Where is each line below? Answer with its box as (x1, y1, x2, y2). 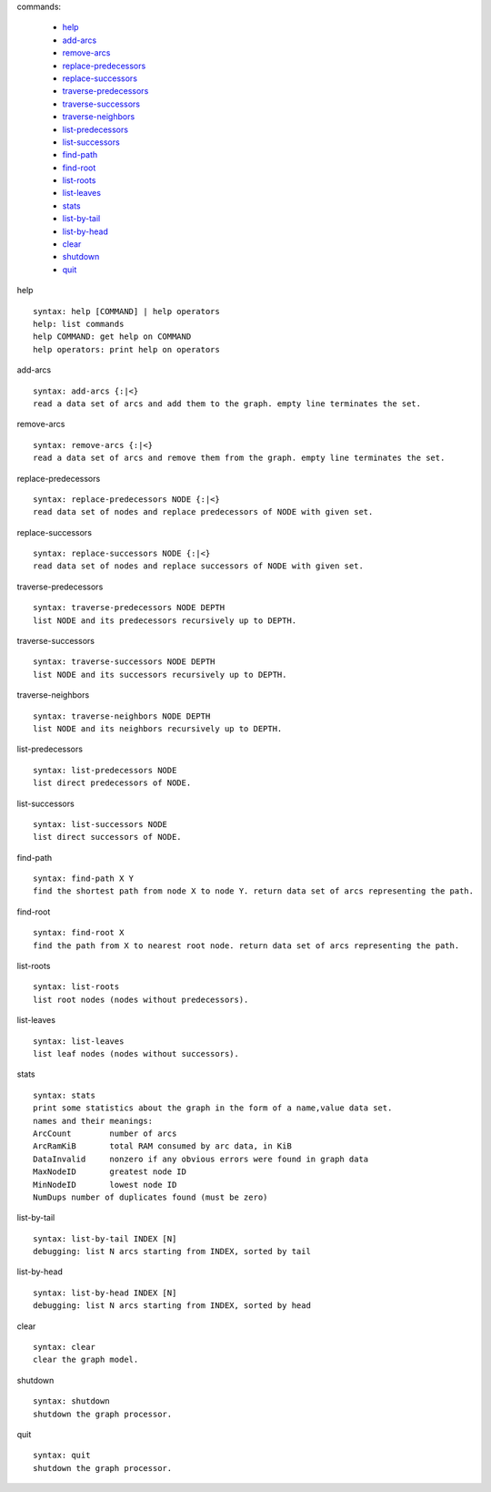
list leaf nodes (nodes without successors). (33, 1048, 240, 1058)
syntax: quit (33, 1450, 91, 1461)
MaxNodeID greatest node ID (33, 1167, 186, 1177)
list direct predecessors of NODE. (33, 778, 192, 788)
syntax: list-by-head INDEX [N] (33, 1287, 177, 1298)
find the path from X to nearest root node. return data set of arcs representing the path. (33, 940, 460, 951)
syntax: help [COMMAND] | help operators (33, 306, 220, 316)
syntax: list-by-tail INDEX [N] (33, 1233, 177, 1243)
